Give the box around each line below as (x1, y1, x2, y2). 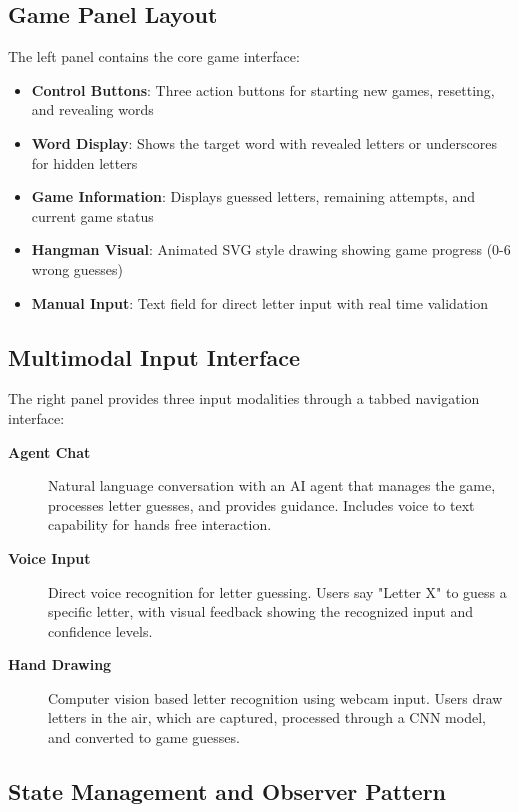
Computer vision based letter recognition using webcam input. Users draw (48, 687, 503, 708)
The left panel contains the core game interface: (8, 46, 300, 67)
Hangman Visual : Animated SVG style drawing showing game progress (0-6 (31, 239, 511, 260)
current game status (31, 205, 154, 226)
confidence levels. (48, 620, 153, 641)
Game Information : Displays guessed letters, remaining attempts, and (31, 186, 476, 207)
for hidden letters (31, 152, 138, 173)
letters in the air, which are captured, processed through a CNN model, (48, 707, 486, 728)
